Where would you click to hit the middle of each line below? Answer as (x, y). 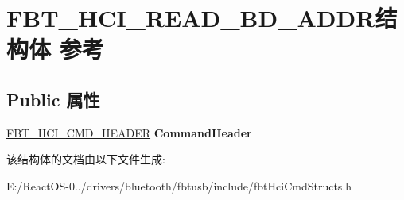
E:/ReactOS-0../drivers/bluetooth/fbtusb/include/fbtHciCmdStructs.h (179, 185)
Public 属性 (53, 99)
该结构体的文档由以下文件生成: (86, 159)
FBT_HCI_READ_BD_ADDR (191, 18)
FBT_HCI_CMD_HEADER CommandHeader (129, 132)
